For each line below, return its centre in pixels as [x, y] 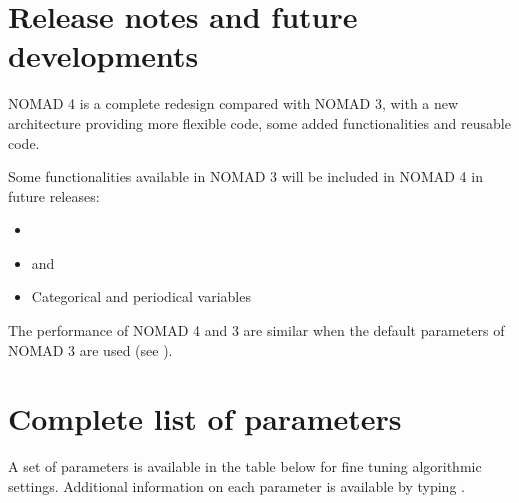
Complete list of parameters [205, 418]
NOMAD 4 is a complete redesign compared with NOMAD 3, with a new [233, 103]
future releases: [54, 195]
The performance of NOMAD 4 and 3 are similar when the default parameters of [256, 330]
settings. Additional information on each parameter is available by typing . [236, 485]
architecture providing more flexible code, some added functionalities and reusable [259, 122]
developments [103, 55]
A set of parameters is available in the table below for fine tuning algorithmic [245, 466]
